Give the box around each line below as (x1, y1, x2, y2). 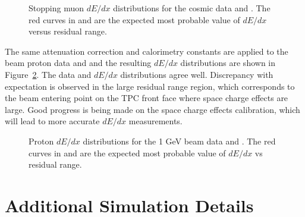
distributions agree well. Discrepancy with (120, 68, 273, 80)
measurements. (128, 115, 183, 127)
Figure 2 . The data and (5, 68, 92, 80)
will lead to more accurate (5, 115, 100, 127)
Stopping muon (29, 2, 84, 14)
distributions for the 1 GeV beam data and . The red (83, 134, 276, 147)
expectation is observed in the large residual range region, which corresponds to (5, 80, 295, 92)
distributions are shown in (180, 56, 276, 69)
